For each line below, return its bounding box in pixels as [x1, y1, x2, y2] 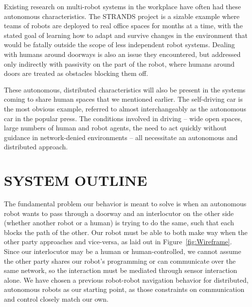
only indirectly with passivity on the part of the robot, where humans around [4, 58, 235, 69]
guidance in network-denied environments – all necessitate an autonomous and [4, 132, 238, 142]
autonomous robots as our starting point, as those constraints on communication [4, 284, 245, 294]
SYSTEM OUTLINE [4, 170, 147, 190]
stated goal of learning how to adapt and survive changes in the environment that [4, 30, 248, 40]
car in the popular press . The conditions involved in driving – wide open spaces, [4, 113, 242, 123]
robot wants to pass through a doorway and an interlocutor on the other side [4, 208, 234, 218]
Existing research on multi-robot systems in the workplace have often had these [4, 1, 241, 11]
